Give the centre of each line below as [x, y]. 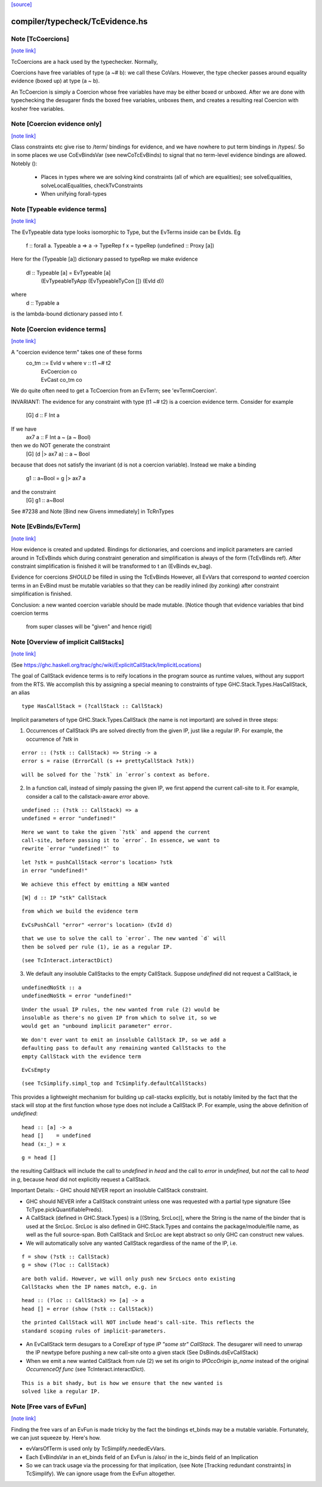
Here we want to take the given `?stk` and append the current [116, 832]
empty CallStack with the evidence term [81, 1056]
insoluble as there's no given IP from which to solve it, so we [119, 1018]
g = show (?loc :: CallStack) [66, 1265]
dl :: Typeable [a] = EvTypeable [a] [68, 273]
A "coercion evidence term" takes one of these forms [77, 352]
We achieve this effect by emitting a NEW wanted [96, 884]
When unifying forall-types [74, 193]
